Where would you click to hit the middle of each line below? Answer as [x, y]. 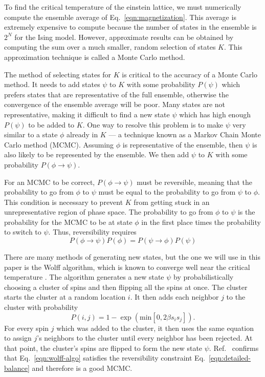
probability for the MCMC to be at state [68, 222]
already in [82, 134]
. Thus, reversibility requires [92, 232]
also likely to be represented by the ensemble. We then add [97, 154]
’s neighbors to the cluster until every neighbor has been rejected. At [145, 338]
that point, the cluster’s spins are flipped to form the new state [103, 348]
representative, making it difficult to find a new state [87, 114]
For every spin [27, 328]
